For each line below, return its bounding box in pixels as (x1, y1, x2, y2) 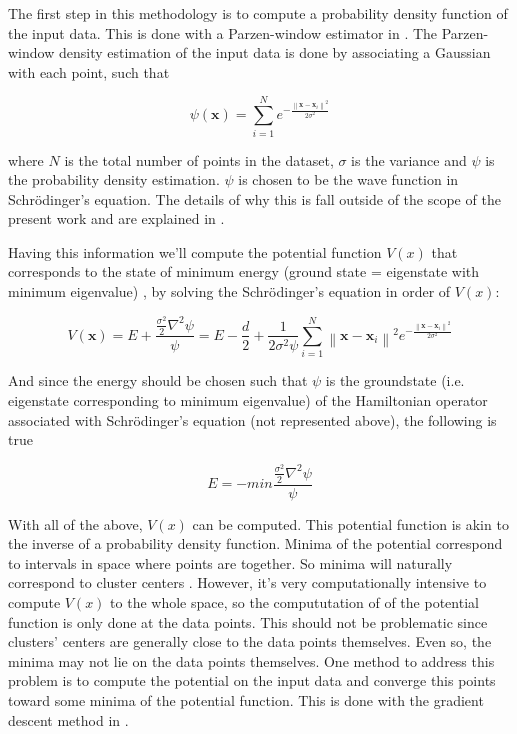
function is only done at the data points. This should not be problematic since (8, 611, 488, 632)
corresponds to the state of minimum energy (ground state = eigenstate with (8, 261, 480, 282)
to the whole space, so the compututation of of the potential (110, 591, 479, 612)
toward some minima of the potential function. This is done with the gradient (8, 689, 484, 710)
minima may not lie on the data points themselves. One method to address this (8, 650, 495, 671)
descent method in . (8, 709, 129, 730)
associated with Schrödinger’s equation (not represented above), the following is (8, 409, 497, 430)
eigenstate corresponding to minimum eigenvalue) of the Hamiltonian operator (8, 389, 488, 410)
